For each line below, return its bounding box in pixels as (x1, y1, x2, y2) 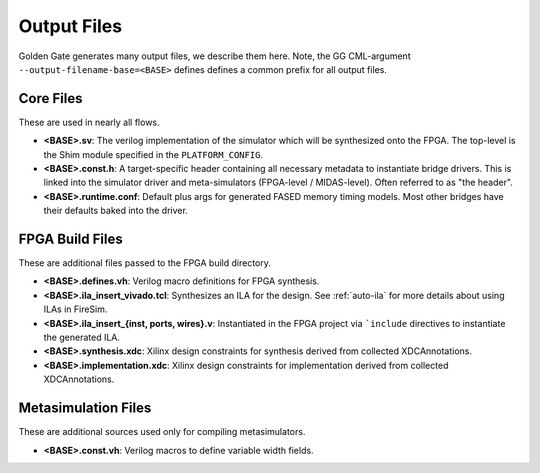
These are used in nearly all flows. (18, 116, 160, 128)
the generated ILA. (43, 331, 120, 344)
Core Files (18, 90, 83, 107)
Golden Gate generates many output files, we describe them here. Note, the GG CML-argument (18, 50, 411, 62)
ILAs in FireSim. (43, 303, 108, 315)
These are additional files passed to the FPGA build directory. (18, 257, 272, 269)
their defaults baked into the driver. (43, 205, 189, 217)
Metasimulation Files (18, 400, 152, 417)
